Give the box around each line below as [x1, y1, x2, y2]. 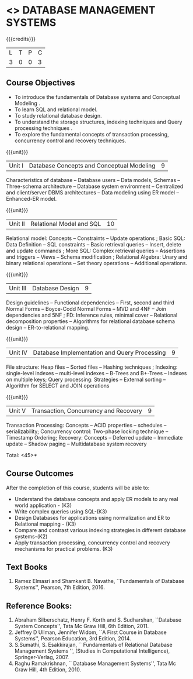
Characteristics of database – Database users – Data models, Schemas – [6, 176, 181, 183]
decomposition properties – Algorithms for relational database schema [6, 317, 176, 325]
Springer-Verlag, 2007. [14, 654, 69, 661]
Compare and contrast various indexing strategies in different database [14, 526, 187, 533]
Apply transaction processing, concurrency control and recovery [14, 539, 170, 546]
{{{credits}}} [6, 35, 36, 42]
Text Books [6, 562, 48, 572]
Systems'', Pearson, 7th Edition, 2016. [14, 584, 105, 591]
